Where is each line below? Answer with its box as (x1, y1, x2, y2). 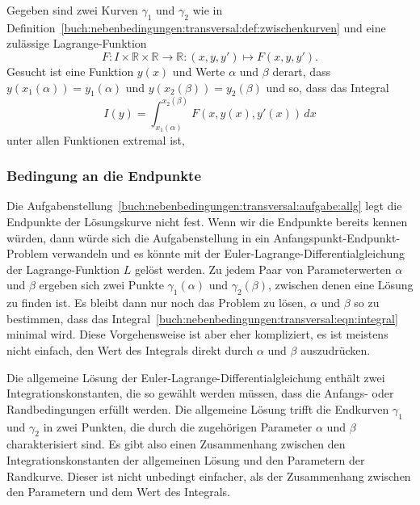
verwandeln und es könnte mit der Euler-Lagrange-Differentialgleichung (52, 245, 405, 262)
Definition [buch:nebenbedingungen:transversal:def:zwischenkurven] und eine (6, 19, 386, 36)
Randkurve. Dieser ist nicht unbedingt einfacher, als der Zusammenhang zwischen (6, 467, 411, 484)
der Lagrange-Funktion (6, 260, 120, 277)
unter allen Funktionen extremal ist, (6, 131, 185, 148)
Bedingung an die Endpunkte (6, 166, 202, 186)
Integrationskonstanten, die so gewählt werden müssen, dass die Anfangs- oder (6, 385, 394, 402)
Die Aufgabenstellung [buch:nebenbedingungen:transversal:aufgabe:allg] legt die (6, 197, 402, 214)
